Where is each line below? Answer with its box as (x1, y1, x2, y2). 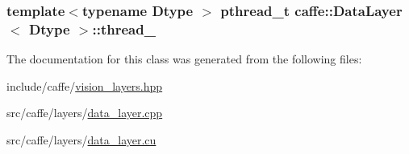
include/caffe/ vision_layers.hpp (6, 77, 163, 94)
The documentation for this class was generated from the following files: (6, 51, 362, 67)
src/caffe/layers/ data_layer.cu (6, 131, 157, 148)
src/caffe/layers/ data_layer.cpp (6, 104, 163, 121)
